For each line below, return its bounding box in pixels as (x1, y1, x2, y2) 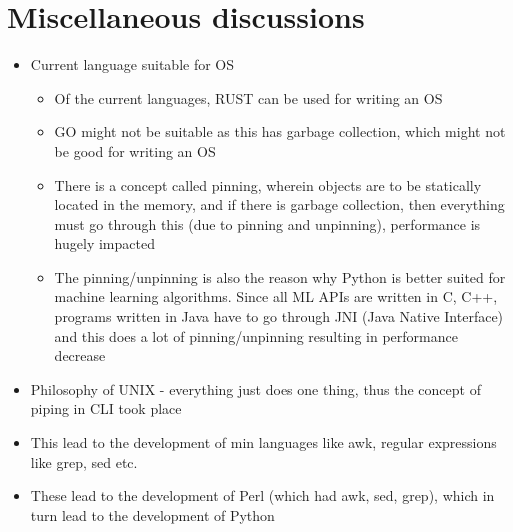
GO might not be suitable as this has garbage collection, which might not (54, 121, 506, 142)
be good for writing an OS (54, 140, 216, 161)
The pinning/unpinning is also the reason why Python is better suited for (54, 266, 506, 287)
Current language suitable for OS (30, 54, 235, 75)
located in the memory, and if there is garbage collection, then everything (54, 194, 505, 215)
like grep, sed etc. (30, 451, 138, 472)
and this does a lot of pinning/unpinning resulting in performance (54, 325, 458, 346)
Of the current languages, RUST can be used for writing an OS (54, 87, 443, 108)
